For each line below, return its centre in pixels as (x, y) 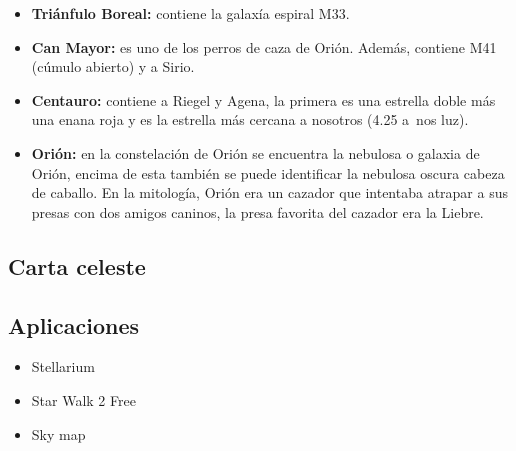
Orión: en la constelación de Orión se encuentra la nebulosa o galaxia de (255, 152)
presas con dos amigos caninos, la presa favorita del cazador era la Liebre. (257, 211)
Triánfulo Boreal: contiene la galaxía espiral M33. (190, 13)
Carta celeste (77, 265)
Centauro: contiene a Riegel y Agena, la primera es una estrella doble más (263, 99)
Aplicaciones (74, 324)
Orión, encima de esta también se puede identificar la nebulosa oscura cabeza (268, 172)
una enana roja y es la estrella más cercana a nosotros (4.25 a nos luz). (250, 119)
